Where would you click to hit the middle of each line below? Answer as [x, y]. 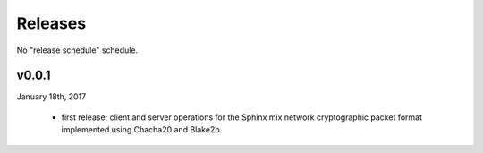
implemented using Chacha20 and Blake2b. [142, 130]
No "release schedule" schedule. [77, 50]
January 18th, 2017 [51, 97]
